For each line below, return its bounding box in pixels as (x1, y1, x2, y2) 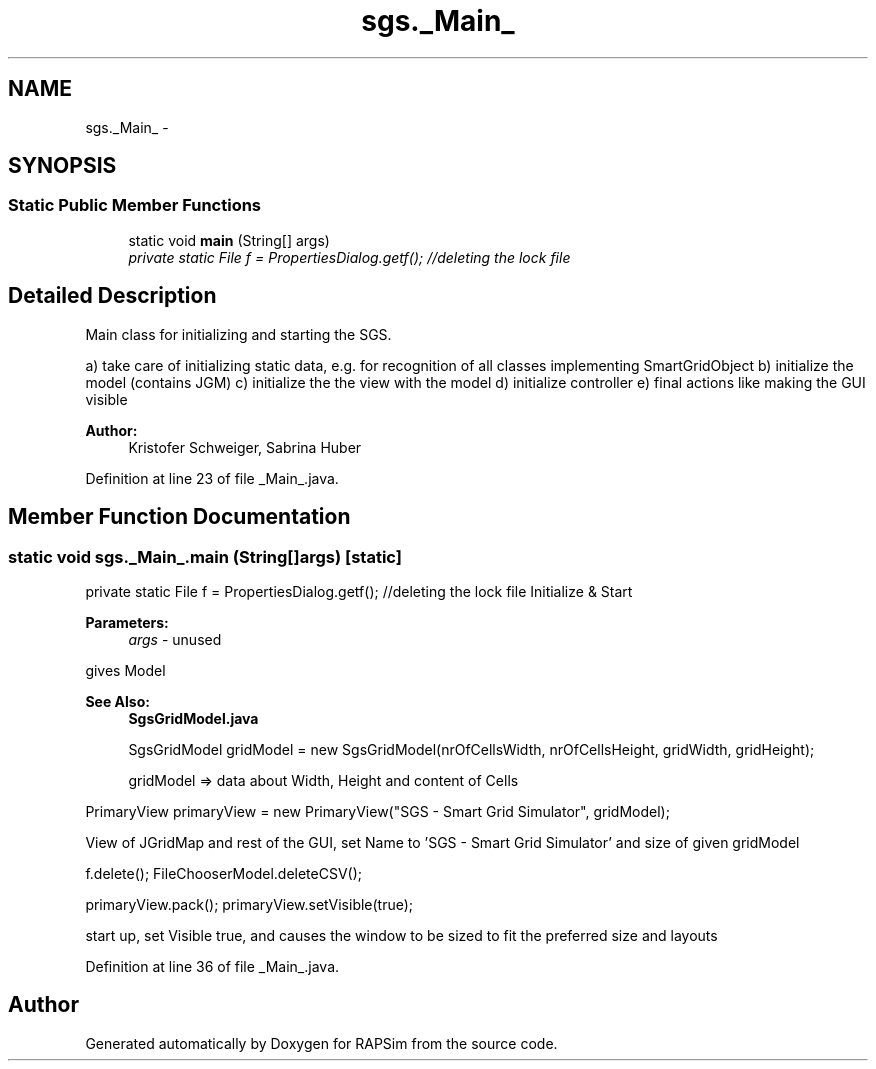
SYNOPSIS (8, 153, 117, 179)
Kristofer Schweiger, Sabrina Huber (128, 438, 362, 456)
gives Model (85, 661, 166, 679)
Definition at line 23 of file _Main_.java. (85, 469, 339, 487)
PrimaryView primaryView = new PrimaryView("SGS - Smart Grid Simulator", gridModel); (85, 802, 670, 820)
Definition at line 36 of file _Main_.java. (85, 957, 340, 975)
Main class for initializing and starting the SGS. (85, 325, 392, 343)
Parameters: (85, 613, 169, 631)
